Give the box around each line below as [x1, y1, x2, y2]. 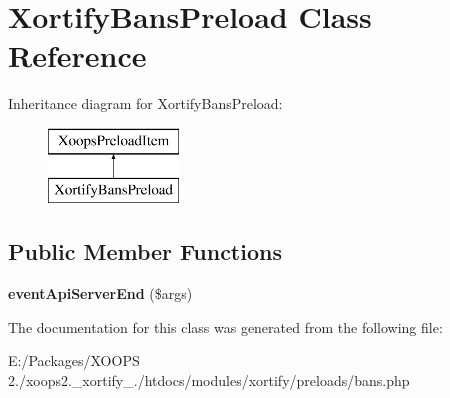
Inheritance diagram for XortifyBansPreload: [8, 93, 283, 114]
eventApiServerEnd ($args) [8, 283, 193, 304]
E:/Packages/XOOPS [8, 350, 140, 371]
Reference [8, 35, 147, 76]
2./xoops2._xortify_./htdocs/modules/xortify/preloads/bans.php [8, 370, 410, 391]
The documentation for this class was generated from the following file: [8, 316, 443, 337]
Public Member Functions [8, 236, 282, 267]
